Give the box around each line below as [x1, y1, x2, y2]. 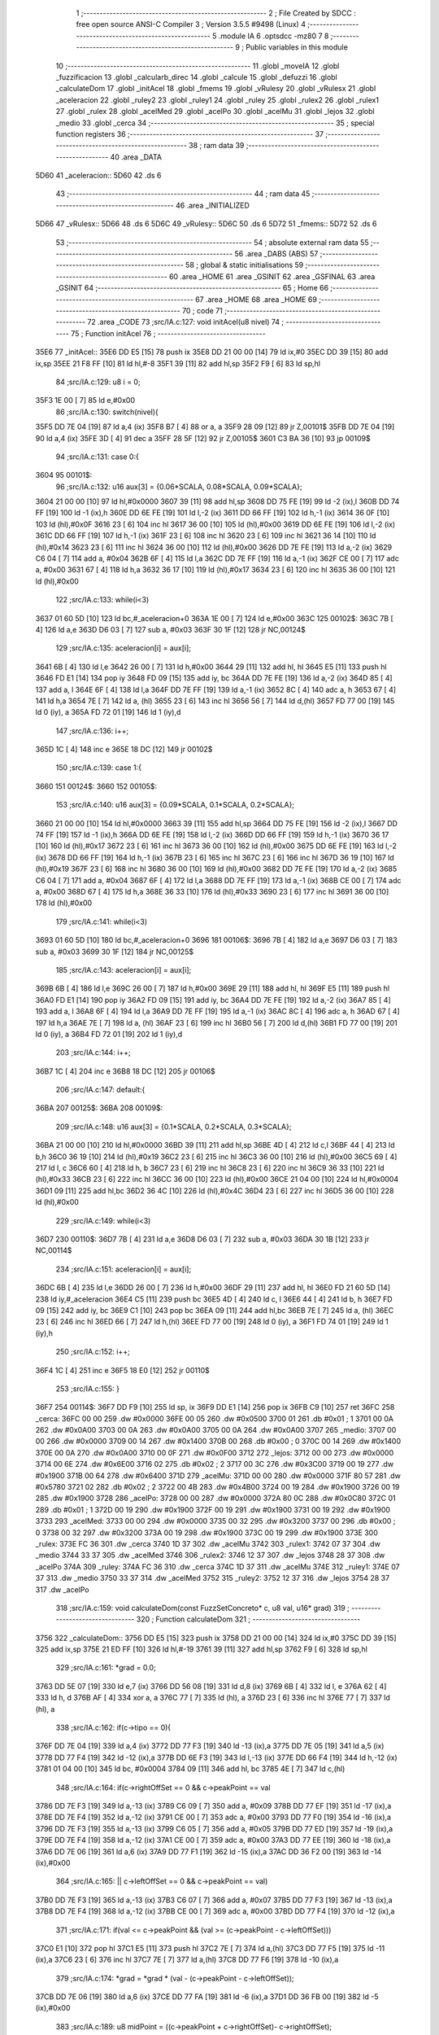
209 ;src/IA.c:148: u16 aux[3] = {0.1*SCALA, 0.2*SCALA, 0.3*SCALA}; [55, 1122, 292, 1131]
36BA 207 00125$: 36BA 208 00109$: [35, 1103, 163, 1113]
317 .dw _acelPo [35, 1584, 89, 1595]
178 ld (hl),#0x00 [35, 898, 93, 908]
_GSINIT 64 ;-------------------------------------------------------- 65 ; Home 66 [55, 283, 329, 293]
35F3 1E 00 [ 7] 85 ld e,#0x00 [35, 396, 136, 405]
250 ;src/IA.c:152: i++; [55, 1347, 130, 1357]
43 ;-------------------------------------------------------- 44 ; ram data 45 [55, 189, 311, 199]
